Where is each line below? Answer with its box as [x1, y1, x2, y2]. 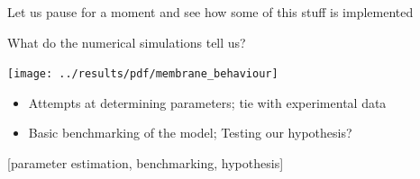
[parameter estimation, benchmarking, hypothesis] [7, 154, 284, 173]
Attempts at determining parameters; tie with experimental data [28, 93, 387, 112]
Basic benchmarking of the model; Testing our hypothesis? [28, 123, 352, 142]
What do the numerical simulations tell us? [7, 32, 246, 51]
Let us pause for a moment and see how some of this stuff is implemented [7, 3, 414, 21]
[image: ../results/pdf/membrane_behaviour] [7, 67, 278, 81]
